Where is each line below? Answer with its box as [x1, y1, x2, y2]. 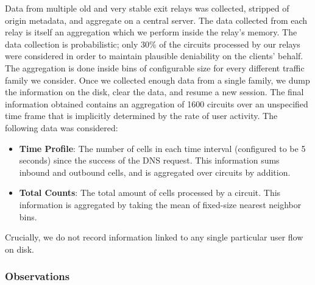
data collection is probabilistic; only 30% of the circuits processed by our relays [5, 37, 300, 50]
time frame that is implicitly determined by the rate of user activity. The [5, 109, 278, 122]
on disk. [5, 242, 34, 255]
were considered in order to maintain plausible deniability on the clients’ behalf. [5, 49, 303, 62]
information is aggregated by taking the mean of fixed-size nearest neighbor [19, 198, 302, 211]
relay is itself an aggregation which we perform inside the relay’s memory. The [5, 26, 297, 38]
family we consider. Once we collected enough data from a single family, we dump [5, 73, 310, 86]
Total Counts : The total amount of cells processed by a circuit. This [19, 186, 281, 199]
